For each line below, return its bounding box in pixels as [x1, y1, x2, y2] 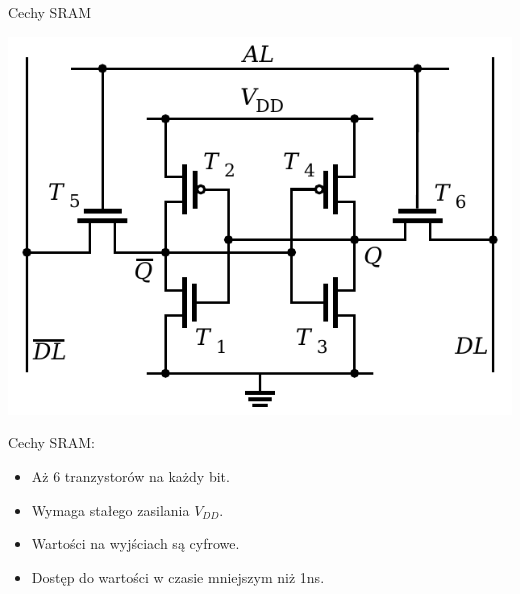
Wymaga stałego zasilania [31, 499, 190, 520]
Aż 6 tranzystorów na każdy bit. [31, 465, 230, 486]
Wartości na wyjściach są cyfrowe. [31, 533, 240, 554]
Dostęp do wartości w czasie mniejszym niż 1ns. [31, 566, 325, 587]
